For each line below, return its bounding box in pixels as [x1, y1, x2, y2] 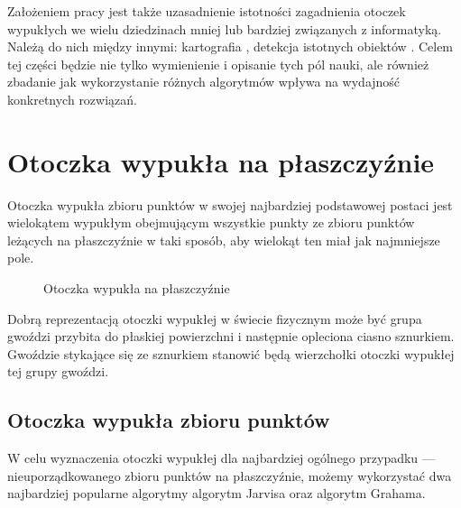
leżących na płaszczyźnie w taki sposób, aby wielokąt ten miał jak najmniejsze [7, 230, 440, 249]
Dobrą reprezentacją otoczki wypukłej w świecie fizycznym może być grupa [7, 309, 422, 328]
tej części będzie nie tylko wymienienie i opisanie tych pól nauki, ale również [7, 54, 429, 73]
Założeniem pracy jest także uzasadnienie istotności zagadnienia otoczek [7, 2, 406, 20]
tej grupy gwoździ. [7, 362, 109, 381]
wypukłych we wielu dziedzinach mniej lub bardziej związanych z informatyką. [7, 19, 442, 38]
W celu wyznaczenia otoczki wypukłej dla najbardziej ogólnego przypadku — [7, 448, 435, 467]
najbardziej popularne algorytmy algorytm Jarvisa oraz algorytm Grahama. [7, 484, 426, 503]
